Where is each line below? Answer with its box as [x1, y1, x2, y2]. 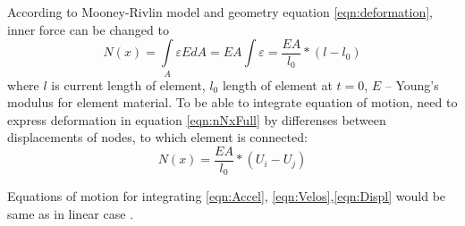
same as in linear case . [7, 205, 134, 222]
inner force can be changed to [7, 20, 169, 38]
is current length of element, [51, 75, 206, 94]
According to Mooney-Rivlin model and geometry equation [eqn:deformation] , [7, 3, 433, 21]
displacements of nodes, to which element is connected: [7, 128, 308, 146]
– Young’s [385, 75, 439, 94]
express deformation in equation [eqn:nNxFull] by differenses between [7, 110, 386, 129]
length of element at [222, 75, 333, 94]
